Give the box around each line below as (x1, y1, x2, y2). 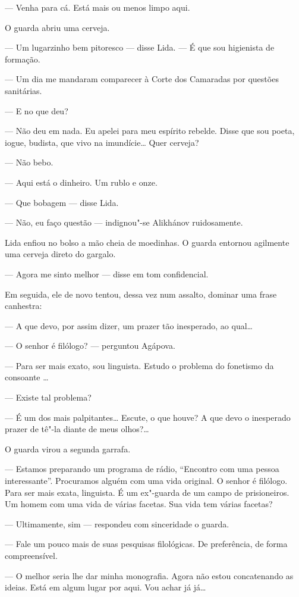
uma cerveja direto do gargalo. (5, 248, 116, 260)
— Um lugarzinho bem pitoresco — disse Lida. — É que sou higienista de (5, 41, 275, 54)
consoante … (5, 371, 49, 383)
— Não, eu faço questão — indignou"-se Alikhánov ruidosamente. (5, 216, 243, 229)
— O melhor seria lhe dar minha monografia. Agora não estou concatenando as (5, 569, 294, 582)
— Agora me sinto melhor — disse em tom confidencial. (5, 267, 209, 280)
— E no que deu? (5, 104, 68, 117)
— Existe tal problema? (5, 391, 92, 404)
